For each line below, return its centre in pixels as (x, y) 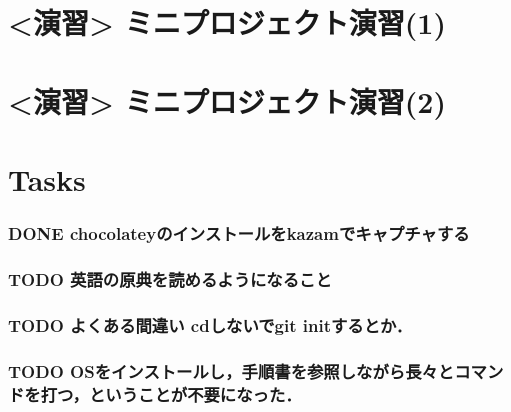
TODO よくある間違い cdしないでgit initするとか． (210, 324)
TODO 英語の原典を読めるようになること (170, 278)
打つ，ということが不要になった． (171, 393)
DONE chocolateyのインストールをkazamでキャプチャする (239, 233)
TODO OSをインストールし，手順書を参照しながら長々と (231, 370)
